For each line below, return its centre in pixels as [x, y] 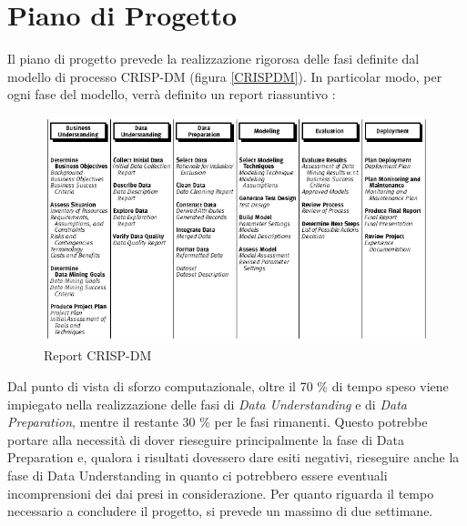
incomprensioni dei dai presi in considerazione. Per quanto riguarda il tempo [221, 493]
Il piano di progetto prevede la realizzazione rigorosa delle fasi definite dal [213, 59]
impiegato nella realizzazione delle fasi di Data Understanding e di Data [207, 404]
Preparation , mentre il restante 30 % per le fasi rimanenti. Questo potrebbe [218, 422]
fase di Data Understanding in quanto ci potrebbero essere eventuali [198, 475]
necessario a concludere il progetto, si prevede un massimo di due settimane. [220, 511]
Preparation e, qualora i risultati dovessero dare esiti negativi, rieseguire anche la [233, 457]
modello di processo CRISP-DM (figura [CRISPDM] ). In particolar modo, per [225, 76]
